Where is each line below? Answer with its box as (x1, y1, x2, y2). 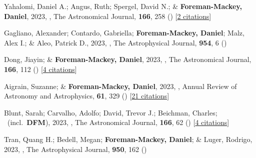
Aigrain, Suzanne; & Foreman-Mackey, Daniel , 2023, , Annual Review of (4, 80, 237, 91)
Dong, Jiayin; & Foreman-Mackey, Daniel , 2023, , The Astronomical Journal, (4, 54, 251, 64)
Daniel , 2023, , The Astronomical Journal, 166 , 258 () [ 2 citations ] (4, 10, 211, 21)
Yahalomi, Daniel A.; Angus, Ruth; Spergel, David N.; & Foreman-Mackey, (4, 1, 242, 11)
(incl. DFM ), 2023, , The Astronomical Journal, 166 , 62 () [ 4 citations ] (7, 117, 229, 127)
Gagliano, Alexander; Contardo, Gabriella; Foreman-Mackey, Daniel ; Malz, (4, 27, 244, 38)
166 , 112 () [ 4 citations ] (4, 63, 77, 74)
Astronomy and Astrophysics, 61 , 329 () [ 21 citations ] (4, 90, 169, 101)
